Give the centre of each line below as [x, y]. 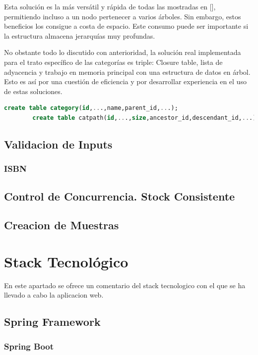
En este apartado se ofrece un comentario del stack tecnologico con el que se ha [125, 285]
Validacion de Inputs [58, 144]
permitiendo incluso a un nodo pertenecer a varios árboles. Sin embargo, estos [123, 16]
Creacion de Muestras [62, 225]
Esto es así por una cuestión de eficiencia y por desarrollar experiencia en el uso [125, 81]
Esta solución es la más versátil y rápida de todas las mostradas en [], [110, 6]
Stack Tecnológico [66, 261]
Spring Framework [52, 322]
